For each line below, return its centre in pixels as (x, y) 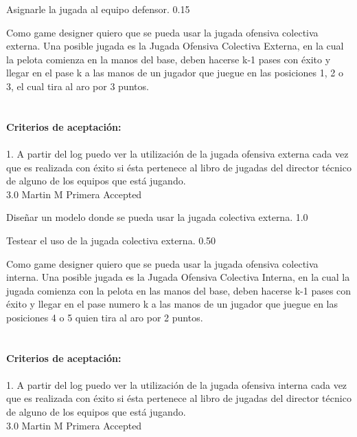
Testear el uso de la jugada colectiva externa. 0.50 (111, 240)
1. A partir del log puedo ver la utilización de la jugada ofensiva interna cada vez (177, 384)
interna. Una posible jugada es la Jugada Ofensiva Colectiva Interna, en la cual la (178, 277)
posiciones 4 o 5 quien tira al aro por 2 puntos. (105, 317)
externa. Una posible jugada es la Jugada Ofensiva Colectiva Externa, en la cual (175, 46)
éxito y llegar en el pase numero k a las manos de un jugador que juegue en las (172, 304)
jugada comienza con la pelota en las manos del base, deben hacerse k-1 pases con (179, 290)
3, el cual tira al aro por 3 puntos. (78, 86)
